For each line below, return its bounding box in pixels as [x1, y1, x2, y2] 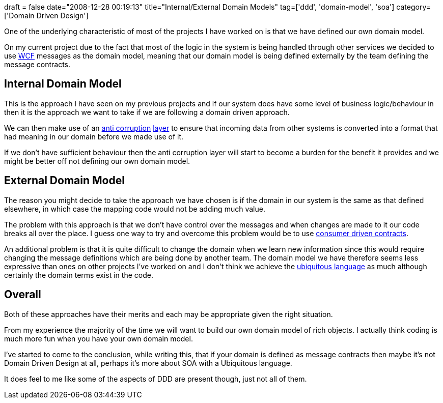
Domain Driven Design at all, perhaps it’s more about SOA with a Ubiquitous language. [4, 358, 292, 367]
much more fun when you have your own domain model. [4, 334, 193, 343]
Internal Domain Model [4, 77, 122, 91]
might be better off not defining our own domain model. [4, 156, 190, 165]
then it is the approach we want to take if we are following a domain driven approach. [4, 107, 290, 117]
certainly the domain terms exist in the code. [4, 270, 153, 279]
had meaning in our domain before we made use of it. [4, 132, 184, 141]
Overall [4, 288, 41, 301]
